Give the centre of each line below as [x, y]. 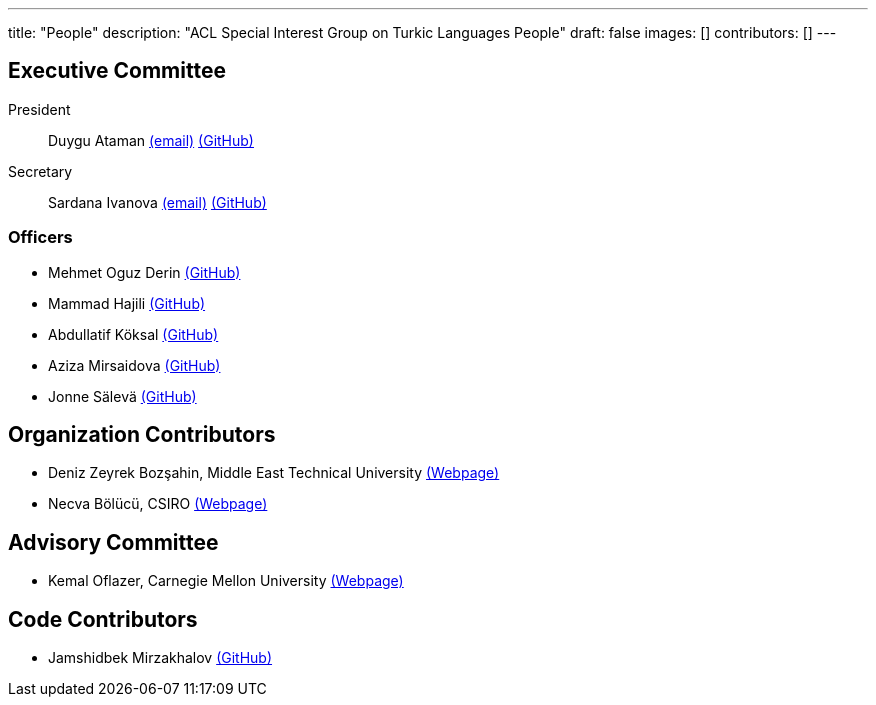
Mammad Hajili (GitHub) [127, 303]
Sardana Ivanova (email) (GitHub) [157, 202]
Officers [40, 237]
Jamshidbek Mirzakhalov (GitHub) [160, 658]
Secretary [40, 171]
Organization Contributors [142, 435]
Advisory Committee [113, 542]
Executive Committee [117, 71]
